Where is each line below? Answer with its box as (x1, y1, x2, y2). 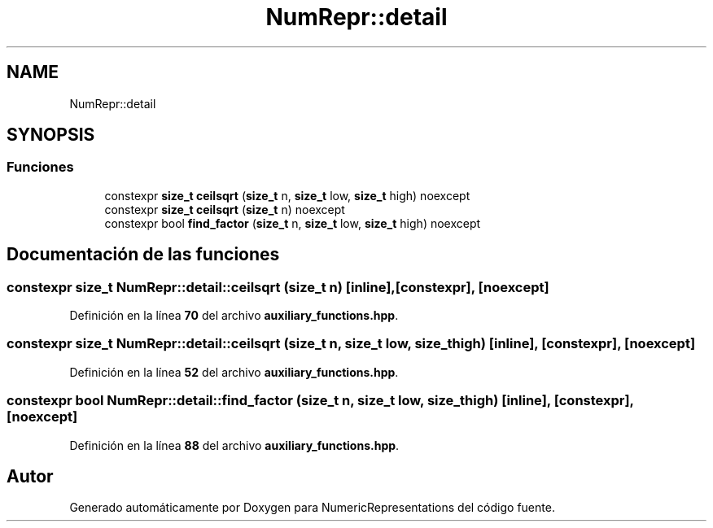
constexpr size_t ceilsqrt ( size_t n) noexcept (104, 202, 345, 216)
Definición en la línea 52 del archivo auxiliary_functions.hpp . (69, 364, 399, 379)
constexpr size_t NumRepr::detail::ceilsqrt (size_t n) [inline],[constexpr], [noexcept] (7, 278, 549, 295)
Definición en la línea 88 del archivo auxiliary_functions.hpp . (69, 438, 400, 452)
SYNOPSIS (7, 124, 95, 146)
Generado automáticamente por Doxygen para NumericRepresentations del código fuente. (69, 500, 555, 515)
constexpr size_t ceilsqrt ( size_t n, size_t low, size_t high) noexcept (104, 188, 470, 203)
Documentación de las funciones (7, 244, 280, 265)
